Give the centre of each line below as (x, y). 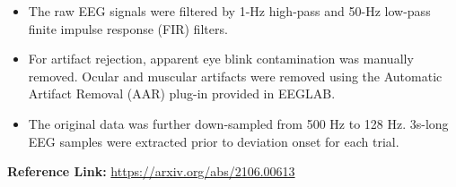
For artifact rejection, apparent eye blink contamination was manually (221, 59)
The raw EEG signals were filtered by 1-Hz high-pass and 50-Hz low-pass (229, 11)
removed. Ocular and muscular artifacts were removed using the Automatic (235, 76)
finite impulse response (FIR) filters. (128, 28)
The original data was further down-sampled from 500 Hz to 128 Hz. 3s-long (238, 123)
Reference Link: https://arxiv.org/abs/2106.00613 (151, 171)
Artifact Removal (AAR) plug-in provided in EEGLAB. (182, 93)
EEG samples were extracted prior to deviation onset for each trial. (214, 141)
